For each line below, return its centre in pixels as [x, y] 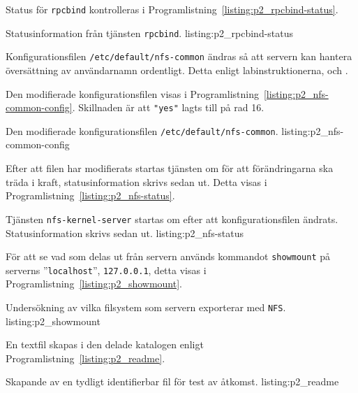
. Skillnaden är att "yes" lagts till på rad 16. [168, 107]
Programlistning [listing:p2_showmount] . [94, 284]
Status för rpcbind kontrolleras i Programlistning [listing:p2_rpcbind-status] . [172, 9]
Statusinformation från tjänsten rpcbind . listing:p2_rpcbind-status [150, 33]
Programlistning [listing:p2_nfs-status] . [90, 195]
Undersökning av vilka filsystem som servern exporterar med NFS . [146, 307]
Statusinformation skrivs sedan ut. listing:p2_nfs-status [125, 233]
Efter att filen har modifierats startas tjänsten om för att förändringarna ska [170, 168]
